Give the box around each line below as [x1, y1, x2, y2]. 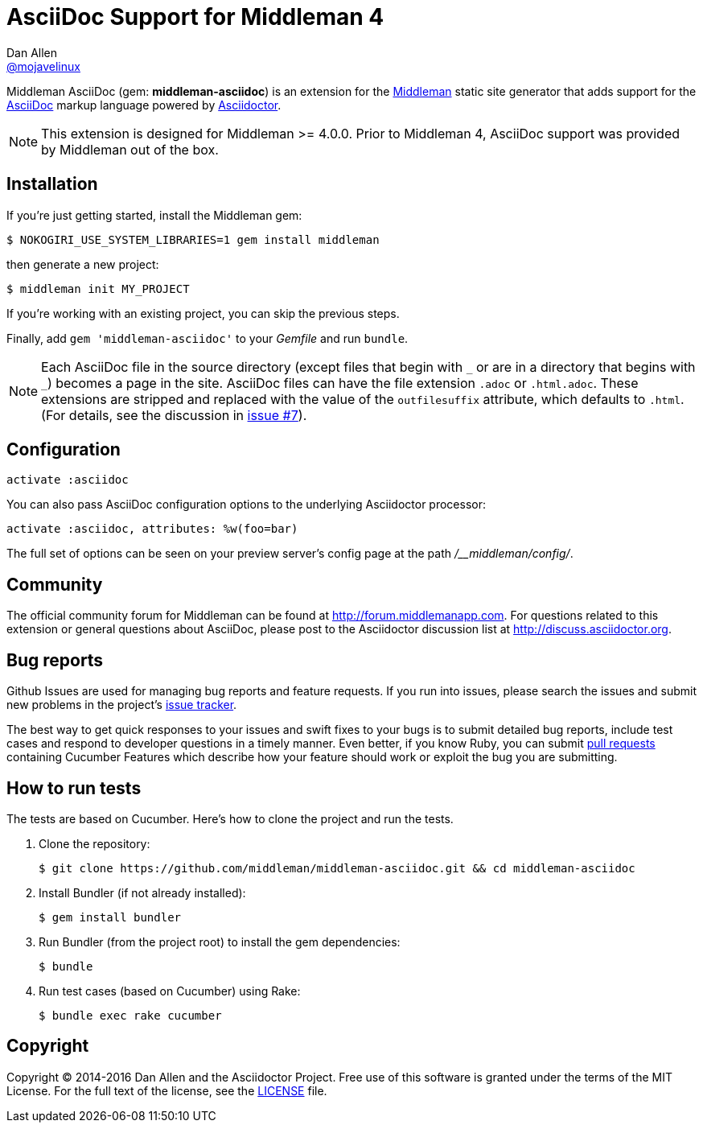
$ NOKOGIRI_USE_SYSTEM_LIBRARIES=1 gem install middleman [6, 233, 380, 246]
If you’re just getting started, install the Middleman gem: [6, 208, 302, 222]
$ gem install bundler [39, 910, 182, 924]
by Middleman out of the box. [41, 141, 219, 158]
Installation [6, 174, 98, 195]
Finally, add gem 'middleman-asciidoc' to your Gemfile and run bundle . [6, 331, 409, 345]
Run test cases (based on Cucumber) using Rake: [39, 983, 301, 998]
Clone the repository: [39, 836, 150, 851]
